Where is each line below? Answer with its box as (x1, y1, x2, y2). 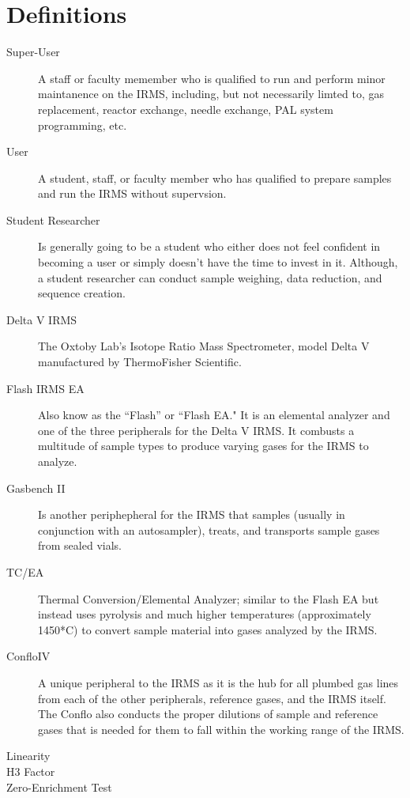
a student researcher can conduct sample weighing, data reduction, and (38, 269, 382, 286)
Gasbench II (6, 479, 66, 496)
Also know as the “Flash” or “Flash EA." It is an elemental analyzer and (38, 407, 390, 423)
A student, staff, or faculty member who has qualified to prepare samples (38, 169, 392, 186)
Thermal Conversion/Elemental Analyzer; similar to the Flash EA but (38, 590, 379, 607)
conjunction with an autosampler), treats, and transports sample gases (38, 521, 380, 538)
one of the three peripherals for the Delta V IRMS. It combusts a (38, 422, 355, 438)
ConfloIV (6, 648, 51, 664)
